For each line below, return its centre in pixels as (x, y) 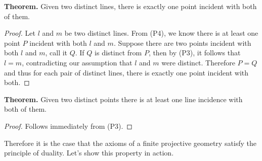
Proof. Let (20, 33)
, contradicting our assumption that (77, 62)
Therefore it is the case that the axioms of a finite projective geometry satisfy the (130, 143)
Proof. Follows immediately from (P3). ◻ (68, 126)
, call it (56, 53)
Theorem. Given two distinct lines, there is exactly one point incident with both (130, 6)
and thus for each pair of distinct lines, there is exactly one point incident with (126, 72)
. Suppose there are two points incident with (182, 43)
